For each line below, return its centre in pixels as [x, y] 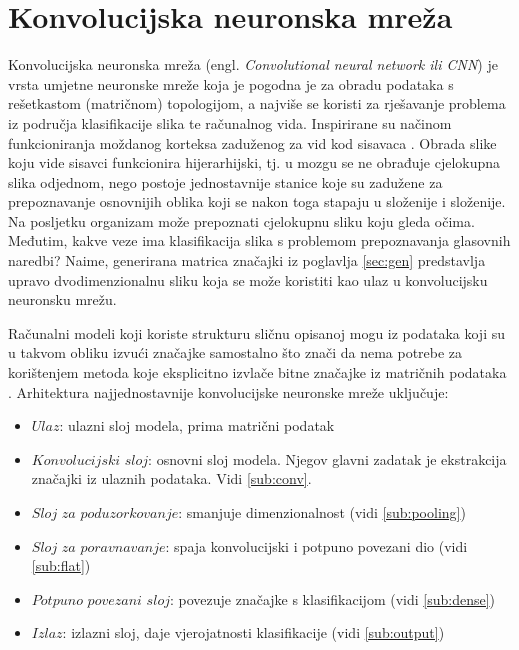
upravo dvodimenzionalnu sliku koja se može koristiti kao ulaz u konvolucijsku [248, 279]
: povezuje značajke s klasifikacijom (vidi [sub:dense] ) [332, 598]
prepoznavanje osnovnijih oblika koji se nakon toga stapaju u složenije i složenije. [257, 201]
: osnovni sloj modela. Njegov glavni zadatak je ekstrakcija [327, 458]
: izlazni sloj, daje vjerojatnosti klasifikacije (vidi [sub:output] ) [253, 632]
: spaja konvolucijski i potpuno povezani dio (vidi [316, 545]
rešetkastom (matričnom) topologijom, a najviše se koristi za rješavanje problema [257, 103]
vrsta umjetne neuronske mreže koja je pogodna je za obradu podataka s [231, 83]
